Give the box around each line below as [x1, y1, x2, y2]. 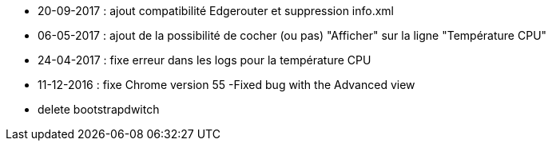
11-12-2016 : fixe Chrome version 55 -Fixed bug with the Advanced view [38, 78, 415, 91]
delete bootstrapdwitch [38, 103, 160, 116]
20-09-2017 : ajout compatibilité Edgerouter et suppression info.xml [38, 4, 394, 17]
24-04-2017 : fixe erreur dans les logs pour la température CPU [38, 53, 371, 67]
